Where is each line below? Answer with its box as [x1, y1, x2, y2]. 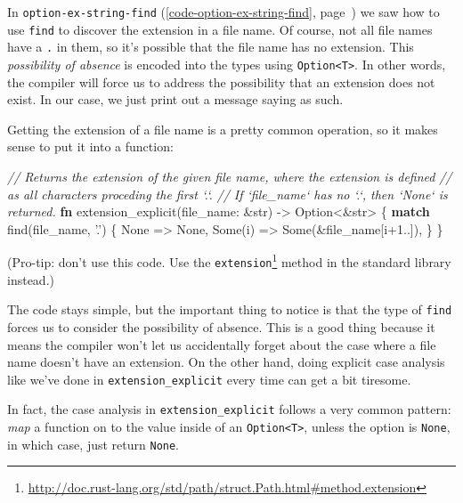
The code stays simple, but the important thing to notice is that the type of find [7, 300, 452, 319]
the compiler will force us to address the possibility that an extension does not [7, 72, 435, 91]
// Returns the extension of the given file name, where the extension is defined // [7, 167, 452, 185]
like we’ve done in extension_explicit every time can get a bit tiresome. [7, 369, 411, 388]
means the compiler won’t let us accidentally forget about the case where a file [7, 335, 436, 353]
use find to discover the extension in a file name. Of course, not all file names [7, 20, 433, 38]
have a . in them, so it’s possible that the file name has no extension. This [7, 37, 414, 56]
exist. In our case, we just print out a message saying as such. [7, 90, 344, 109]
